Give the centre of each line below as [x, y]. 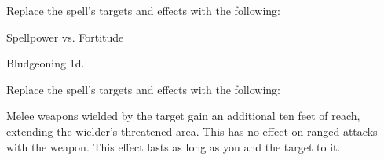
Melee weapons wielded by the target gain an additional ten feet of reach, [183, 116]
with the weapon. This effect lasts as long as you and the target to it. [174, 146]
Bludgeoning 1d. [46, 63]
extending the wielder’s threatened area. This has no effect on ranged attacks [192, 131]
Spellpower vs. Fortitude [65, 36]
